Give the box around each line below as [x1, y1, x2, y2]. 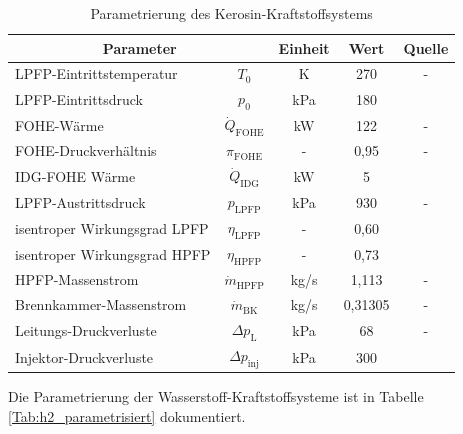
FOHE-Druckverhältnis [15, 140, 157, 161]
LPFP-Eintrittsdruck [15, 88, 143, 109]
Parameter [102, 37, 177, 58]
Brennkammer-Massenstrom [15, 294, 187, 315]
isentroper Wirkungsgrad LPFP [15, 217, 209, 238]
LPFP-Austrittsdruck [15, 191, 146, 212]
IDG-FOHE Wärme [15, 165, 136, 186]
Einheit [278, 37, 330, 58]
